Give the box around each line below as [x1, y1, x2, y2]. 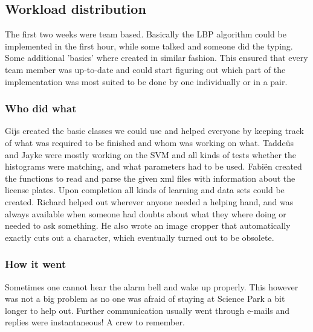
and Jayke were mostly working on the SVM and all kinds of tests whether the [5, 148, 297, 161]
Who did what [5, 101, 77, 116]
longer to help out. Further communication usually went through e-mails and [5, 304, 290, 316]
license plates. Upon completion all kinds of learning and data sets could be [5, 184, 285, 196]
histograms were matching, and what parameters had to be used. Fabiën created [5, 160, 302, 173]
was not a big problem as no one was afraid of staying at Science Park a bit [5, 292, 285, 305]
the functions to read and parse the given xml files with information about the [5, 171, 295, 184]
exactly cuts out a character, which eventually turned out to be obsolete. [5, 231, 274, 243]
